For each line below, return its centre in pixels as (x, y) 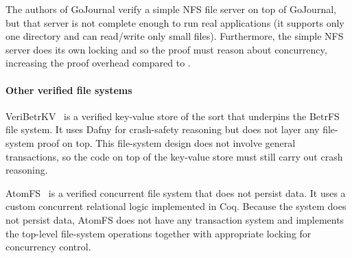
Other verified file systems (69, 90)
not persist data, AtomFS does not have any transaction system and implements (175, 219)
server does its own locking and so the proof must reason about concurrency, (166, 49)
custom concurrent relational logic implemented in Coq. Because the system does (176, 206)
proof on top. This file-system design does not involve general (166, 142)
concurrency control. (48, 247)
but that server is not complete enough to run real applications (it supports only (175, 22)
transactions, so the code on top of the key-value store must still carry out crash (174, 156)
